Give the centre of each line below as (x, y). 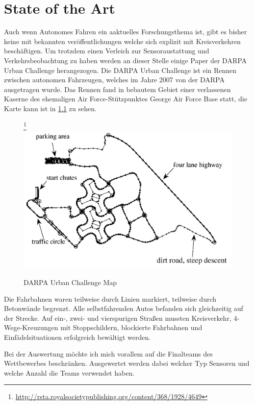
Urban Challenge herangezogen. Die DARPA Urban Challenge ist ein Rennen (120, 70)
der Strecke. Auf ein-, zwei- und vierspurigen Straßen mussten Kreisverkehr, (118, 318)
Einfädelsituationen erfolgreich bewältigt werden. (77, 337)
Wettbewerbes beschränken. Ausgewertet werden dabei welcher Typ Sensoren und (127, 363)
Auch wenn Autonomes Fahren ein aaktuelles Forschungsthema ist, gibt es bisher (126, 32)
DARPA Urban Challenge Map (70, 282)
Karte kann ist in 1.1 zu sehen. (50, 108)
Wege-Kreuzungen (31, 327)
